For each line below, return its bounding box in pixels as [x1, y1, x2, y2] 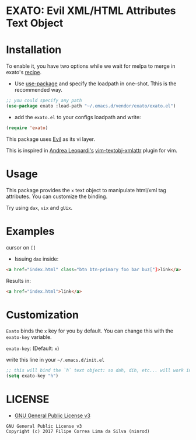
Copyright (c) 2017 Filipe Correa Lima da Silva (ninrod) [6, 428, 150, 434]
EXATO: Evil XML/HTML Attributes [6, 4, 176, 18]
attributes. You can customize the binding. [6, 193, 108, 200]
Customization [6, 308, 79, 321]
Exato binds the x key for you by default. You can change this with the [6, 327, 174, 334]
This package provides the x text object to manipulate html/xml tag [6, 186, 166, 193]
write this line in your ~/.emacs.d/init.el [6, 356, 105, 363]
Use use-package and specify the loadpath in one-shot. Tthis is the [14, 80, 177, 87]
